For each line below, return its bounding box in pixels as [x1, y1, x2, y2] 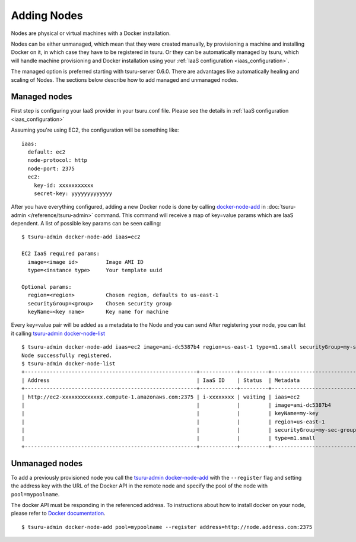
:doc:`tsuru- [267, 203, 296, 211]
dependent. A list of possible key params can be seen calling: [11, 220, 161, 227]
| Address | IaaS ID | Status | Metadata [21, 377, 300, 384]
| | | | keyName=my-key [21, 410, 319, 417]
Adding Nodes [11, 9, 83, 22]
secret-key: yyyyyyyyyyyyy [33, 190, 113, 197]
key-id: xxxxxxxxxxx [33, 181, 94, 189]
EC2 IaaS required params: [21, 250, 100, 257]
